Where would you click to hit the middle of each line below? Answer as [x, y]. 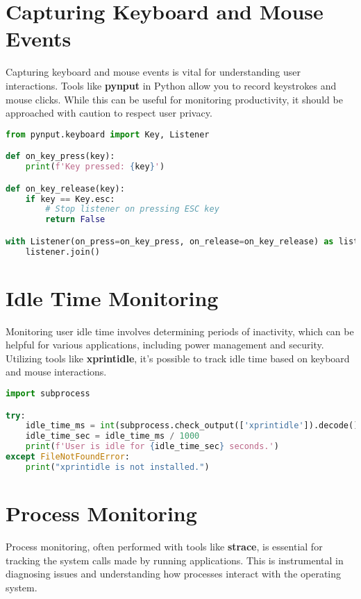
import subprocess [48, 394]
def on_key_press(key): [60, 157]
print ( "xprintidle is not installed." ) [117, 467]
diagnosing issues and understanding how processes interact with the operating [174, 574]
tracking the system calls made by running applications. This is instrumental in [175, 560]
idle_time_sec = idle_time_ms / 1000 [112, 436]
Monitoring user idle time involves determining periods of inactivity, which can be [180, 331]
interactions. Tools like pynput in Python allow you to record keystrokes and [171, 85]
